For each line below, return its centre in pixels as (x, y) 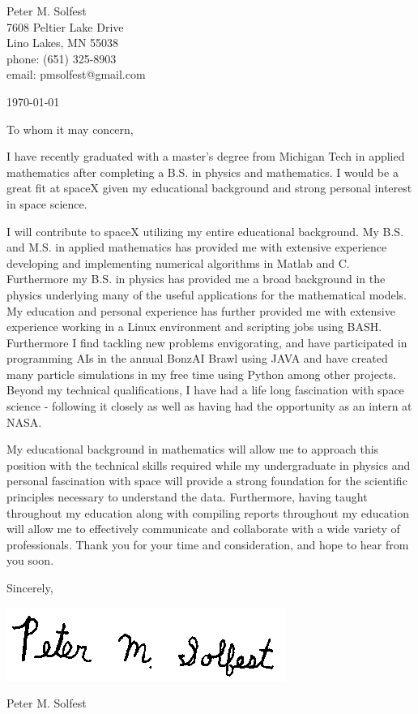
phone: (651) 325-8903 (62, 58)
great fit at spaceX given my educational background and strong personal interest (209, 188)
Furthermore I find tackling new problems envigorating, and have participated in (207, 342)
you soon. (30, 560)
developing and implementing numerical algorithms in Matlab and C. (178, 262)
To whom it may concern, (70, 129)
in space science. (47, 203)
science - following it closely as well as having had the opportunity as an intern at (209, 406)
